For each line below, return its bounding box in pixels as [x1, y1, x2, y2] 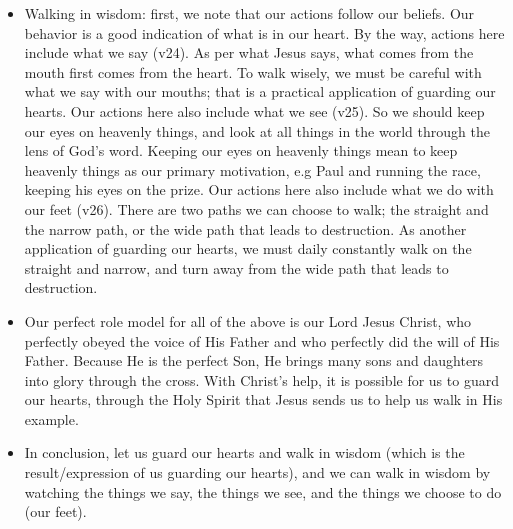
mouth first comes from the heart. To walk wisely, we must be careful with [24, 61, 482, 82]
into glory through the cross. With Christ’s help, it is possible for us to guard [24, 369, 499, 390]
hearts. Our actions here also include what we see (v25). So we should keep [24, 100, 485, 121]
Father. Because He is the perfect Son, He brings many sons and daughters [24, 350, 484, 371]
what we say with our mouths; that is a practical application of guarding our [24, 81, 496, 102]
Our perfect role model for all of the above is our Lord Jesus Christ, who [24, 310, 472, 331]
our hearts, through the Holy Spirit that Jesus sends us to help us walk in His [24, 389, 503, 410]
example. [24, 408, 79, 429]
